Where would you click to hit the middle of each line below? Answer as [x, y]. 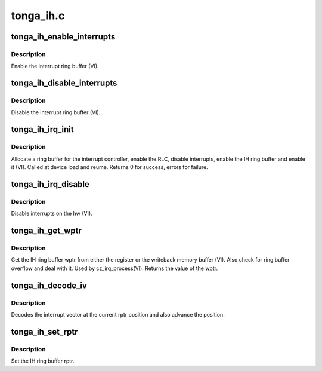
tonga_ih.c [38, 16]
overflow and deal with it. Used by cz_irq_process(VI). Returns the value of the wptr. [114, 268]
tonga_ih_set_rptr [44, 332]
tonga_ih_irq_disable [50, 184]
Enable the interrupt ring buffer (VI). [55, 66]
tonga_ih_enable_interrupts [63, 37]
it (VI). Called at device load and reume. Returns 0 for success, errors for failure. [109, 167]
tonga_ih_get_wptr [46, 230]
